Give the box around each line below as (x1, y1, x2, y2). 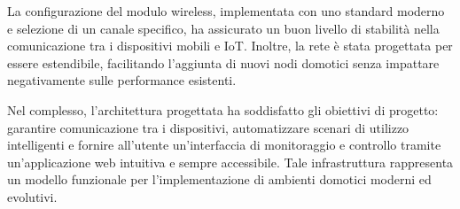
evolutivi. (7, 187, 58, 205)
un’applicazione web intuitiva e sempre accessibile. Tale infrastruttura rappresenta (7, 152, 454, 171)
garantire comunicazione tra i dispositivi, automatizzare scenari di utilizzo (7, 118, 409, 136)
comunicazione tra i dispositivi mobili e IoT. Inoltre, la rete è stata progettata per (7, 36, 453, 55)
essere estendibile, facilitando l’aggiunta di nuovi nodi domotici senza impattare (7, 53, 440, 72)
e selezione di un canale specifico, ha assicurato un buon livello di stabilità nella (7, 19, 440, 37)
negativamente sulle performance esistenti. (7, 71, 237, 89)
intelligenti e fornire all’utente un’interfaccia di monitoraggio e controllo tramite (7, 135, 441, 154)
